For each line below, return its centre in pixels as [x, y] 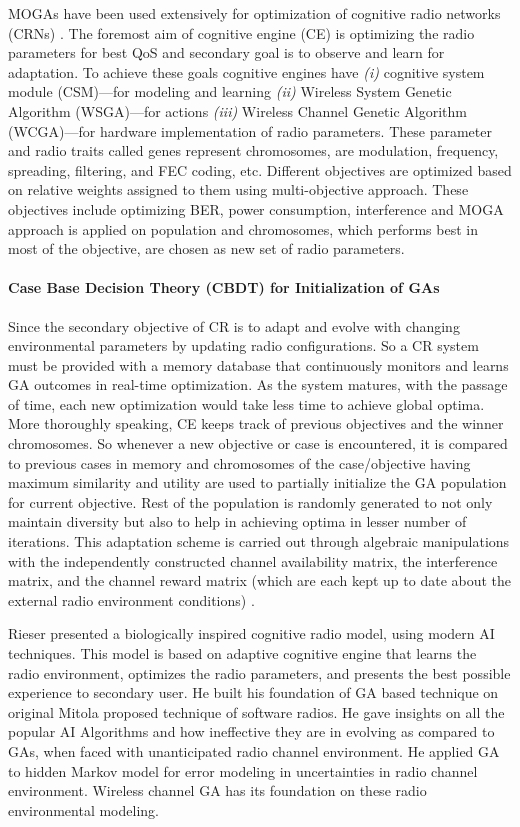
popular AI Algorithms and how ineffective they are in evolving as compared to [251, 731]
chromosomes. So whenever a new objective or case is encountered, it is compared [258, 443]
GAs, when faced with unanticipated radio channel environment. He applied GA [254, 750]
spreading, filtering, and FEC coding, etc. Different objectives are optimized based [260, 169]
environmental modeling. [83, 809]
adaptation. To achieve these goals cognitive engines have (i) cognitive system [246, 71]
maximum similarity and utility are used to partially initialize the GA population [257, 482]
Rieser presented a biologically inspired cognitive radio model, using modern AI [251, 633]
